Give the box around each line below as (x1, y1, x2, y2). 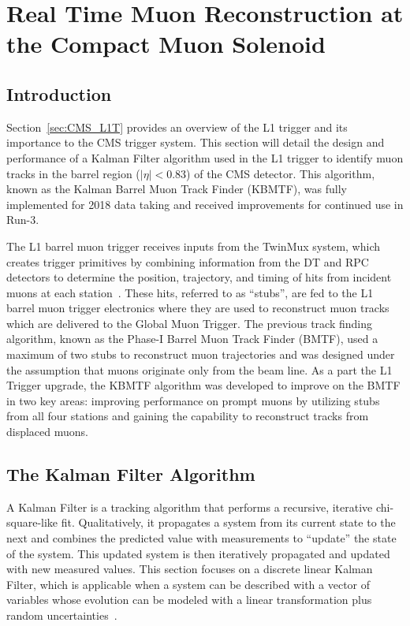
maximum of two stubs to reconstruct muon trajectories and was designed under (6, 346, 395, 363)
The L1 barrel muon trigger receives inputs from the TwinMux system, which (6, 237, 380, 254)
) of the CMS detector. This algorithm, (186, 165, 375, 181)
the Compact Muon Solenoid (6, 28, 326, 60)
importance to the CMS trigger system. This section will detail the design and (6, 134, 385, 151)
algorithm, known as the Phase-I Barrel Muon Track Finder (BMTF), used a (6, 330, 378, 347)
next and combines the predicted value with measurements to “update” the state (6, 530, 397, 546)
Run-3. (6, 211, 39, 228)
